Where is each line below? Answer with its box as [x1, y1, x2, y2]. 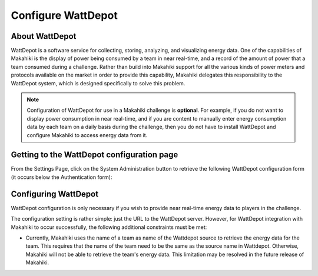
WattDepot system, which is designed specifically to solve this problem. [11, 79, 185, 87]
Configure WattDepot [11, 9, 118, 22]
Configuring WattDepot [11, 189, 99, 199]
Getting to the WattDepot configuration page [11, 150, 178, 160]
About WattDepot [11, 31, 77, 41]
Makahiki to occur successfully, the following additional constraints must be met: [11, 224, 207, 231]
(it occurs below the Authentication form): [11, 174, 112, 181]
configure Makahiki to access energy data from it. [26, 131, 148, 138]
